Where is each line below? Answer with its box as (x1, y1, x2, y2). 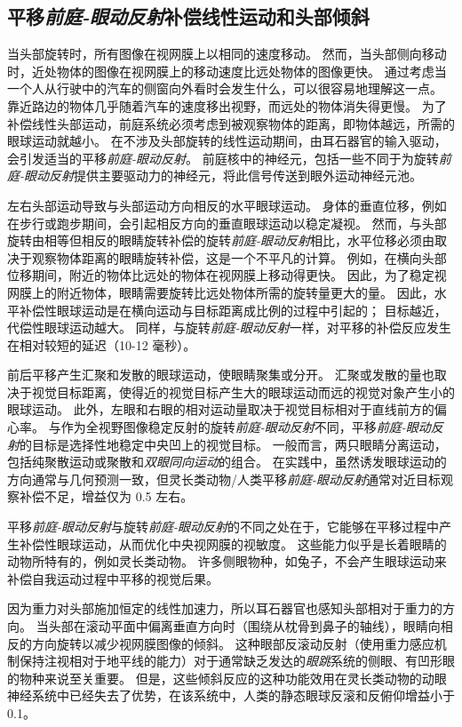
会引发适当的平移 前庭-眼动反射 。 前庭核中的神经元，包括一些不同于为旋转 (7, 148, 439, 167)
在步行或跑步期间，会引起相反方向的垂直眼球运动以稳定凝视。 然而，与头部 (7, 213, 447, 232)
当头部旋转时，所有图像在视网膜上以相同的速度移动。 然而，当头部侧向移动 (7, 44, 447, 63)
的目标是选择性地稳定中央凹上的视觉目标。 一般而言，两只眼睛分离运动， (20, 435, 447, 453)
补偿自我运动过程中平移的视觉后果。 (7, 569, 219, 587)
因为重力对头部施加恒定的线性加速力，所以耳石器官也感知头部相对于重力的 (7, 599, 442, 618)
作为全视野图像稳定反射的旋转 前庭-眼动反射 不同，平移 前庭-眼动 (60, 418, 431, 436)
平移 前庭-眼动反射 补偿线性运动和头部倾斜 (7, 3, 370, 30)
